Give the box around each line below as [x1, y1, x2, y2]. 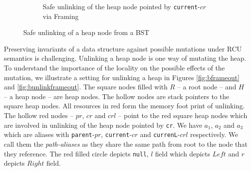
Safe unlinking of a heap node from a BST [23, 27, 150, 37]
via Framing [43, 11, 79, 21]
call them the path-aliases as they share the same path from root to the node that [4, 138, 248, 149]
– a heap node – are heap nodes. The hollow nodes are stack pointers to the [4, 91, 229, 101]
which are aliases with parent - [4, 129, 95, 139]
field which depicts [155, 148, 210, 158]
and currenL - [140, 129, 180, 139]
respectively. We [190, 129, 238, 139]
